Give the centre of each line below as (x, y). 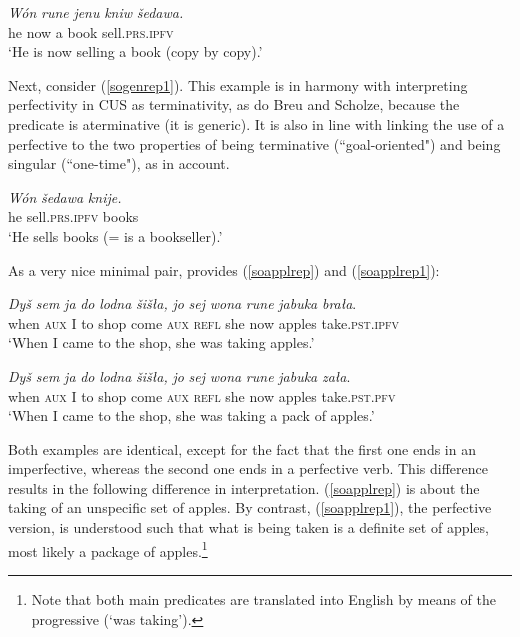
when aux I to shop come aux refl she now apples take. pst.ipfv (204, 322)
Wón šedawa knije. (65, 196)
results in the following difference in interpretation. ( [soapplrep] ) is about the (244, 487)
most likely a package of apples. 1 (108, 549)
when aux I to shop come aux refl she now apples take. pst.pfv (202, 395)
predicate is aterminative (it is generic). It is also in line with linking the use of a (256, 123)
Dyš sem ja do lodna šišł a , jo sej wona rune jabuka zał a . (179, 375)
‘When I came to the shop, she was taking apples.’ (161, 342)
